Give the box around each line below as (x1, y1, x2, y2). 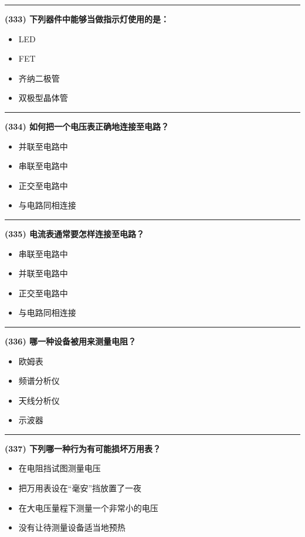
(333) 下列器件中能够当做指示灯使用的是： (5, 13, 170, 25)
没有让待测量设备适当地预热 (18, 521, 126, 533)
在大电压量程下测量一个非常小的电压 (18, 501, 158, 514)
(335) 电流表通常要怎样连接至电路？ (5, 227, 145, 239)
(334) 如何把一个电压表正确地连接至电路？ (5, 120, 170, 132)
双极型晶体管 (18, 92, 68, 104)
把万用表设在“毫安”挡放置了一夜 (18, 482, 142, 494)
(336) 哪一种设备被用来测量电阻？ (5, 335, 137, 347)
